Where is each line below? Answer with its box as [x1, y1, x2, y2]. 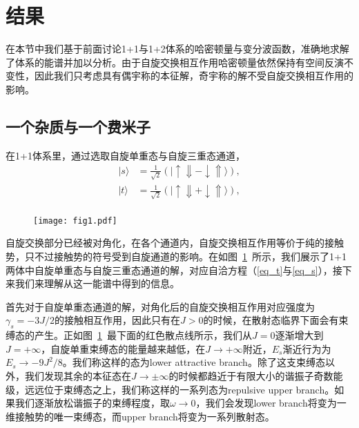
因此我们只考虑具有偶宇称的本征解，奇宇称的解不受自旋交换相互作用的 [34, 68, 353, 83]
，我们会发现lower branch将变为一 [195, 396, 347, 410]
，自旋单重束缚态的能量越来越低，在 [41, 341, 206, 356]
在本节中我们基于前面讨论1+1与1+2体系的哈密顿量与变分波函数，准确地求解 [6, 41, 349, 56]
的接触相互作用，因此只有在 [55, 313, 180, 327]
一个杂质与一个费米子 [6, 115, 151, 137]
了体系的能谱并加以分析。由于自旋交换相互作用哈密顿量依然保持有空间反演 [6, 55, 344, 69]
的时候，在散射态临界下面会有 [203, 313, 339, 327]
